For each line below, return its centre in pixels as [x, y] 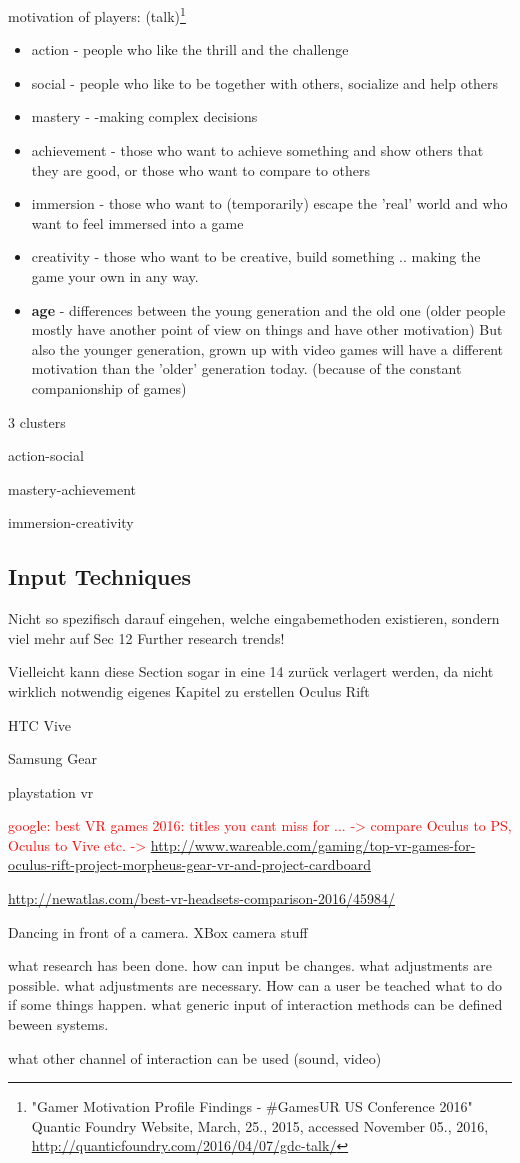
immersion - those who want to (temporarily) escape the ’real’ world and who [269, 203]
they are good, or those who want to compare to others [201, 169]
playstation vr [51, 791]
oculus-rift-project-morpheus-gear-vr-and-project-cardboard [189, 864]
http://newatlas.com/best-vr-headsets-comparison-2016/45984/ [202, 898]
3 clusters [37, 421]
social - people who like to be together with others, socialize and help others [265, 82]
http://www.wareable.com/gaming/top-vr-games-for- [313, 844]
